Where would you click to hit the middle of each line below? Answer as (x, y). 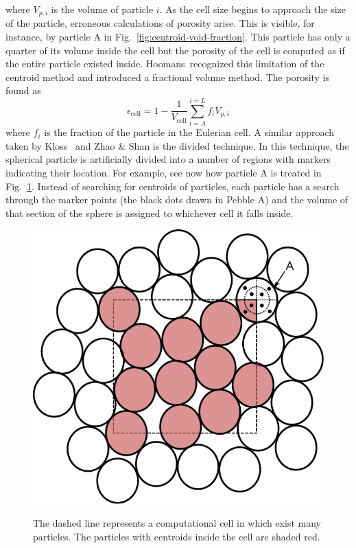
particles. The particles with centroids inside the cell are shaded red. (177, 536)
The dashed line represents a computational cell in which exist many (177, 523)
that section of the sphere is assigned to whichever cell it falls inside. (150, 213)
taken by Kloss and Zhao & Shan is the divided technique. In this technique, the (177, 145)
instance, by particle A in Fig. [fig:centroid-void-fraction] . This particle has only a (178, 37)
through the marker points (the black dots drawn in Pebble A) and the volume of (177, 199)
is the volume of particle (102, 9)
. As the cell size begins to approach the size (252, 9)
